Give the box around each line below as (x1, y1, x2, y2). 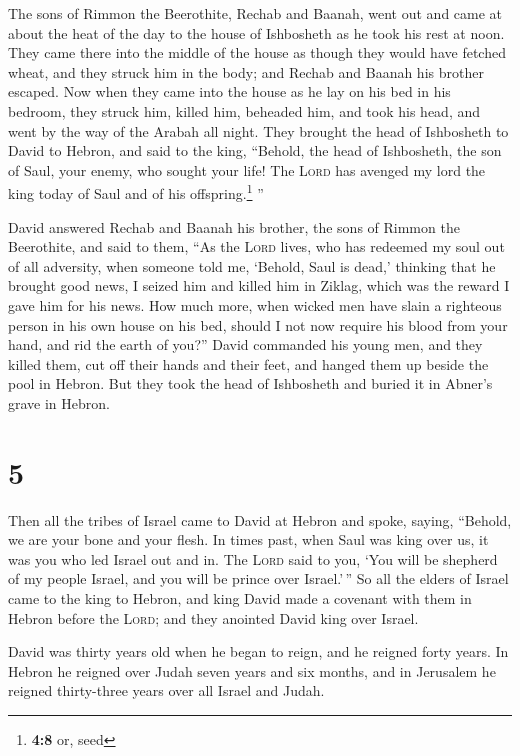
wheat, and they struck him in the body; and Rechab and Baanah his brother (8, 61, 484, 82)
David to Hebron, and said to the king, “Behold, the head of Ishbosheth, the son (8, 140, 502, 161)
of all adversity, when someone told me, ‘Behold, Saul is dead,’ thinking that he (8, 255, 496, 276)
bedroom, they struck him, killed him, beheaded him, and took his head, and (8, 100, 481, 121)
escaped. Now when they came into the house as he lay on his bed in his (8, 81, 451, 102)
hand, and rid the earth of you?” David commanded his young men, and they (8, 334, 483, 355)
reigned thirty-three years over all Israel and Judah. (8, 680, 325, 701)
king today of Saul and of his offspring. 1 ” (8, 180, 264, 203)
